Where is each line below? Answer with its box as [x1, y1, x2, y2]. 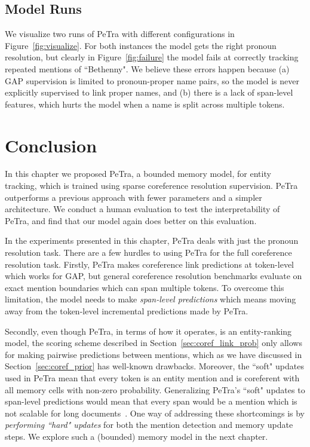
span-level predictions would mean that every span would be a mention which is [5, 395, 297, 408]
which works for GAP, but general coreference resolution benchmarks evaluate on [5, 270, 302, 282]
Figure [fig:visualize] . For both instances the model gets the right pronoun [5, 39, 277, 51]
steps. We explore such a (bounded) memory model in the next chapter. [5, 430, 268, 442]
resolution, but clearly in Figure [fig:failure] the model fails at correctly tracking [5, 51, 299, 63]
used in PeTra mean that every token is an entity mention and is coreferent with [5, 371, 300, 384]
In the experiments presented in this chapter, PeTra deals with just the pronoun [5, 234, 299, 247]
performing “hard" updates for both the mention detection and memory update [5, 418, 293, 431]
